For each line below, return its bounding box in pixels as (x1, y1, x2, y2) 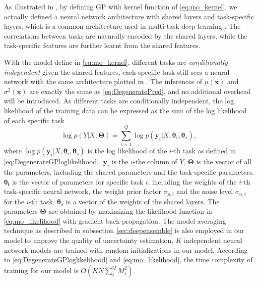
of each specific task (4, 115, 64, 125)
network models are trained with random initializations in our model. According (4, 244, 248, 255)
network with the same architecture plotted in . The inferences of (4, 76, 202, 87)
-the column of (133, 156, 178, 167)
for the (4, 196, 24, 206)
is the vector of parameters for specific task (12, 176, 143, 187)
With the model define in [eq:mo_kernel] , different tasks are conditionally (4, 56, 228, 67)
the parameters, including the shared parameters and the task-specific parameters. (4, 167, 254, 177)
